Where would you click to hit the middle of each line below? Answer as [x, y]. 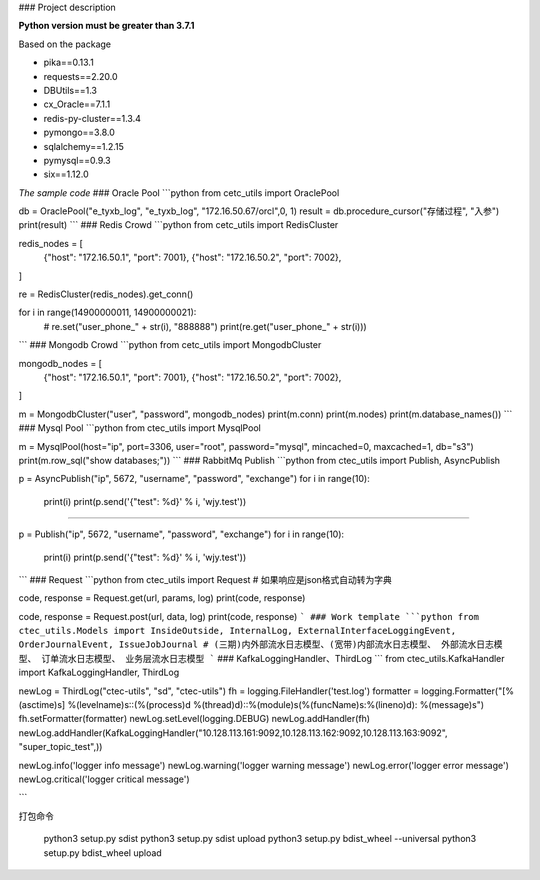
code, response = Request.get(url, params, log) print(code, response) [162, 598]
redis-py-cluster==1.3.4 [92, 118]
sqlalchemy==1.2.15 [84, 146]
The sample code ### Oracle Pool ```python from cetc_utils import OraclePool [179, 192]
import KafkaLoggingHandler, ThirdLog [99, 672]
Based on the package [65, 44]
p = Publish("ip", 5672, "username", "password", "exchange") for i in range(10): [181, 534]
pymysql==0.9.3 [77, 160]
